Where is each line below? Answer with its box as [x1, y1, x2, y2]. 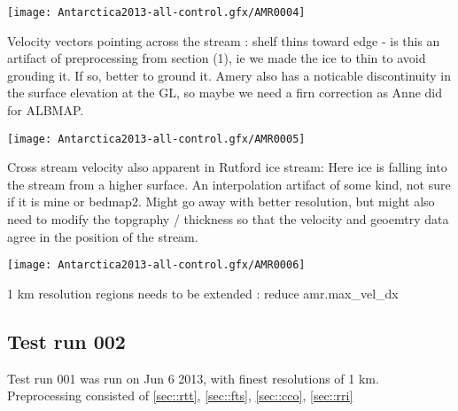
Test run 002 [7, 327, 126, 354]
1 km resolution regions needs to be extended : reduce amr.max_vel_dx [7, 283, 399, 302]
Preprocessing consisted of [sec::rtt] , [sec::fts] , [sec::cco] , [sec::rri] [7, 386, 353, 405]
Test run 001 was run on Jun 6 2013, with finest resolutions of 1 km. [7, 368, 379, 387]
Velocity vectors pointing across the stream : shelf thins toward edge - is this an [7, 31, 440, 50]
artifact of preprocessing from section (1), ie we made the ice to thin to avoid [7, 49, 426, 67]
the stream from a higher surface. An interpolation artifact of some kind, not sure [7, 174, 451, 193]
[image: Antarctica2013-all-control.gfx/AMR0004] [7, 6, 306, 19]
